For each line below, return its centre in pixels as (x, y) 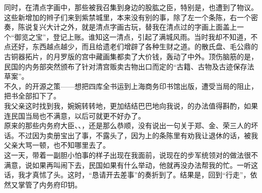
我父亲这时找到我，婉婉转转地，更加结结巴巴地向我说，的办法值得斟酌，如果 (131, 105)
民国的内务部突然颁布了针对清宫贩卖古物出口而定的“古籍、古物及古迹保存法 (129, 66)
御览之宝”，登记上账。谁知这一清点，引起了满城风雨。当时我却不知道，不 (136, 36)
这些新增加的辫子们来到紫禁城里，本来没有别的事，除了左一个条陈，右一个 (127, 17)
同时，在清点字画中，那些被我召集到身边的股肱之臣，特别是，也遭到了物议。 (131, 7)
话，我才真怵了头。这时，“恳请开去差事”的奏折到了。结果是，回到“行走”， (127, 175)
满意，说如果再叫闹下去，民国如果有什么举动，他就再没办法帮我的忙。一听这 (131, 165)
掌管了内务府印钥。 (50, 184)
